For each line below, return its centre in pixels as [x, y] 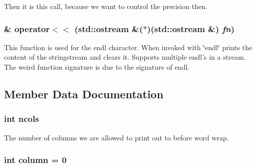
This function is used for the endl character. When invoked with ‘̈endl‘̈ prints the [128, 47]
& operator [27, 28]
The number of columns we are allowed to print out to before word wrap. [116, 137]
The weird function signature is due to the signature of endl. [97, 67]
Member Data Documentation [84, 94]
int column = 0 [35, 160]
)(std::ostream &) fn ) [191, 28]
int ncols [22, 119]
